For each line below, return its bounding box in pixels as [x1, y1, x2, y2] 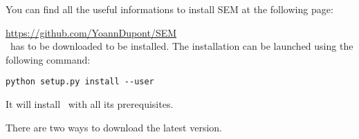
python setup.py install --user [6, 77, 154, 87]
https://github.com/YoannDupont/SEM [6, 25, 177, 39]
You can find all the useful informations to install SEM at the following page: [6, 2, 333, 16]
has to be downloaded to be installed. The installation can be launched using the [10, 39, 353, 53]
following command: [6, 52, 91, 66]
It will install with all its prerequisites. [6, 97, 174, 111]
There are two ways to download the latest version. [6, 120, 222, 134]
